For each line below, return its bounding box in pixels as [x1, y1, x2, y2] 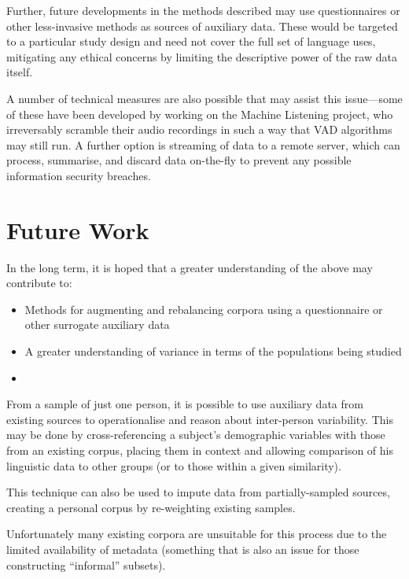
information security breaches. [6, 167, 151, 183]
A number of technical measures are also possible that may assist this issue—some [6, 90, 403, 106]
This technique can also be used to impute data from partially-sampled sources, [6, 484, 390, 500]
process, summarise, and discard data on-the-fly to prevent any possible [6, 152, 352, 168]
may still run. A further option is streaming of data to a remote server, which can [6, 136, 400, 153]
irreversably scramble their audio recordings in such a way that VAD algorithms [6, 121, 392, 138]
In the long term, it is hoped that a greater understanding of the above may [6, 259, 373, 275]
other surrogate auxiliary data [24, 316, 170, 333]
